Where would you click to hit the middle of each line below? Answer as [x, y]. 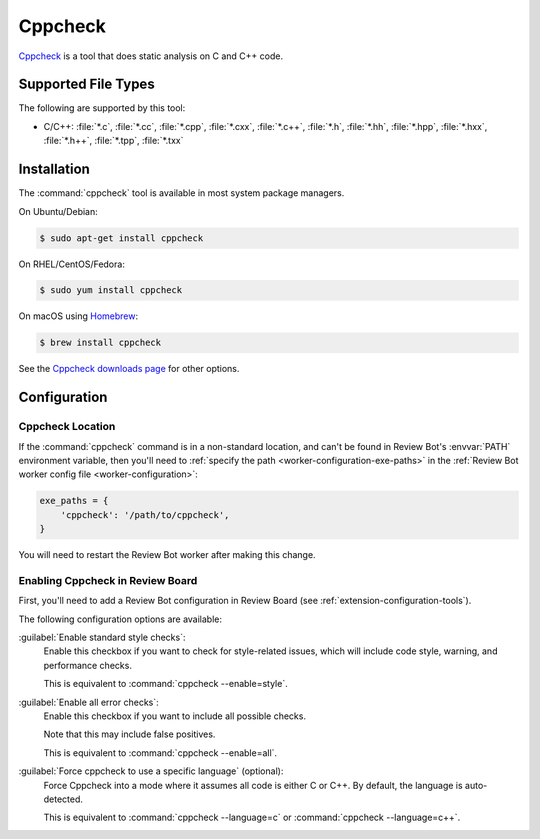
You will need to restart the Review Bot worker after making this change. [167, 555]
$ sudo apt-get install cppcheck [121, 238]
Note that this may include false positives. [129, 734]
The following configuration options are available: [120, 619]
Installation [54, 169]
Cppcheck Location [67, 427]
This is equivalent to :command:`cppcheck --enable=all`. [160, 752]
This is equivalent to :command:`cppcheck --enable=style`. [166, 684]
